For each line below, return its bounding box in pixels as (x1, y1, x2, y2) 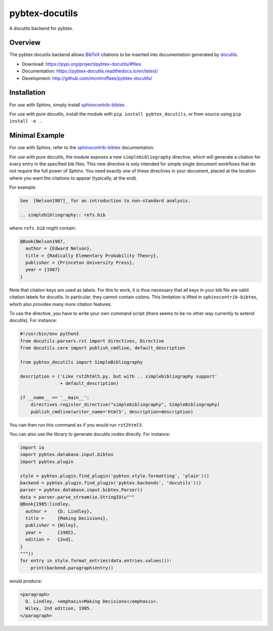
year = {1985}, (25, 529, 76, 535)
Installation (9, 88, 45, 97)
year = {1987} (25, 267, 61, 273)
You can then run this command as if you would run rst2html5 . (9, 422, 144, 428)
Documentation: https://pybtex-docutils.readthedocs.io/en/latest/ (22, 68, 158, 74)
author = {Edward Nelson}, (25, 246, 93, 251)
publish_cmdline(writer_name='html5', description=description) (30, 409, 194, 415)
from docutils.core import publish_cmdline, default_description (20, 345, 186, 351)
